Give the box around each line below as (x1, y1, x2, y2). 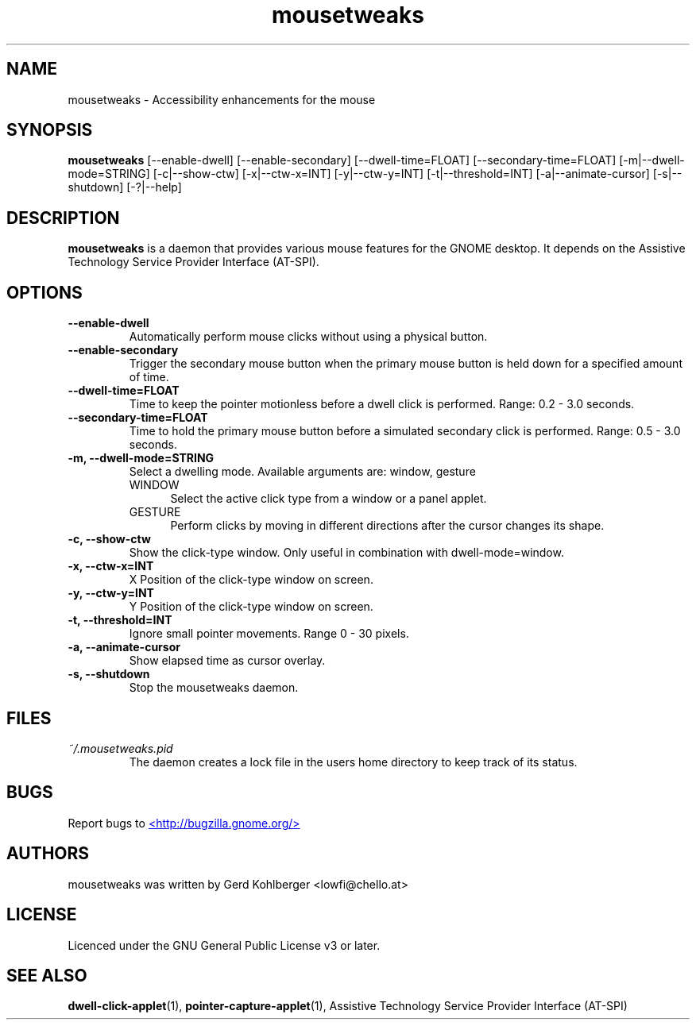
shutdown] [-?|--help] (68, 180, 182, 195)
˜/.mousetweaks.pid (68, 741, 173, 755)
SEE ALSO (6, 965, 87, 985)
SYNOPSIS (6, 120, 93, 141)
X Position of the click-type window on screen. (129, 573, 373, 587)
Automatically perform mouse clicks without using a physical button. (129, 330, 488, 344)
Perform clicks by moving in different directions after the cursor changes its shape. (170, 519, 605, 533)
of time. (129, 370, 169, 384)
